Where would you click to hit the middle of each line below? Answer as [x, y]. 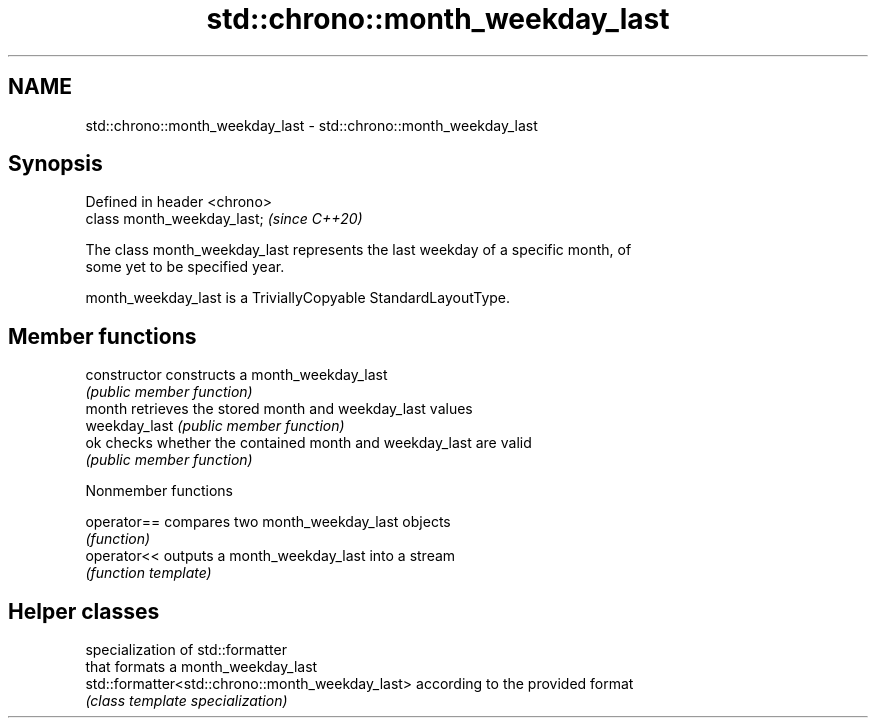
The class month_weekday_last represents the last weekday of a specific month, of [358, 250]
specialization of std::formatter [186, 650]
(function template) [148, 573]
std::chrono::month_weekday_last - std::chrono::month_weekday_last [311, 125]
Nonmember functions [159, 491]
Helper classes [84, 611]
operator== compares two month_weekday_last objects [268, 522]
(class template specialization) [186, 701]
